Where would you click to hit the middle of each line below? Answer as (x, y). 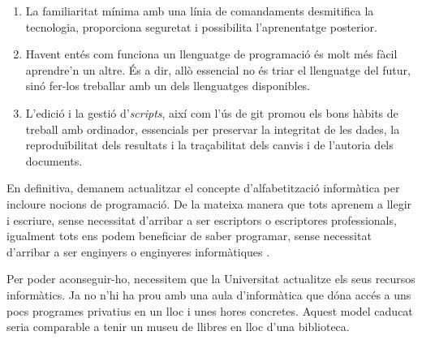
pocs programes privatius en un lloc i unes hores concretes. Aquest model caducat (210, 310)
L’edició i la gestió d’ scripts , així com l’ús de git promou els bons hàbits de (212, 112)
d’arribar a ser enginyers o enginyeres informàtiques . (138, 251)
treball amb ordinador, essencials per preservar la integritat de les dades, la (213, 129)
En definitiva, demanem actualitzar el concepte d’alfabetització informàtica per (203, 188)
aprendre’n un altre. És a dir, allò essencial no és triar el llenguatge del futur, (218, 69)
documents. (54, 160)
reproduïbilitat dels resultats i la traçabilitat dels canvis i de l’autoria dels (209, 145)
